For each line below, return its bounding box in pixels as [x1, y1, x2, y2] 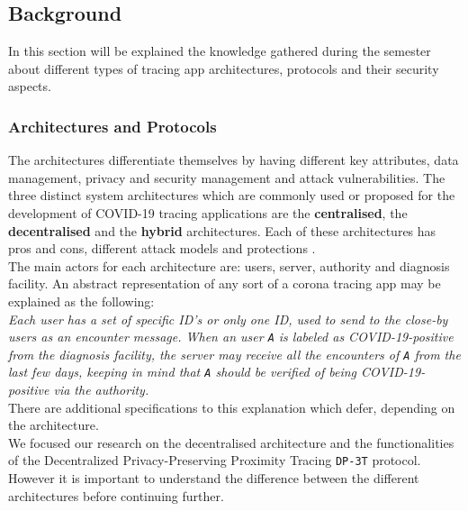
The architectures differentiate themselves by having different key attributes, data [8, 151, 459, 169]
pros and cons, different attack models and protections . [8, 239, 316, 258]
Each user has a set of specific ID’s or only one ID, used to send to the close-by [8, 309, 448, 328]
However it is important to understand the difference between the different [8, 469, 419, 488]
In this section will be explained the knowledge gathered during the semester [8, 41, 431, 60]
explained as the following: [8, 291, 155, 310]
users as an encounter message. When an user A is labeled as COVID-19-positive [8, 327, 454, 346]
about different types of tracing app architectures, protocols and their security [8, 59, 439, 78]
